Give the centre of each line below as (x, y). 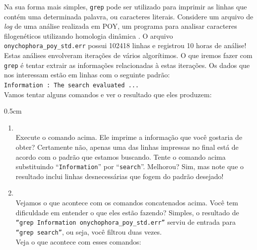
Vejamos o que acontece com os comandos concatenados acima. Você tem (127, 202)
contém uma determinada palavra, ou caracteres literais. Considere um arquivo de (129, 16)
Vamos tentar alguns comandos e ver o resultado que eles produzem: (108, 94)
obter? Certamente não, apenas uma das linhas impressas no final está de (127, 147)
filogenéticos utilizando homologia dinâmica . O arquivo (89, 35)
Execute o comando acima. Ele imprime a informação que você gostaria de (129, 137)
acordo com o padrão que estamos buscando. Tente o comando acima (121, 156)
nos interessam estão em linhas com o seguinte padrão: (87, 75)
